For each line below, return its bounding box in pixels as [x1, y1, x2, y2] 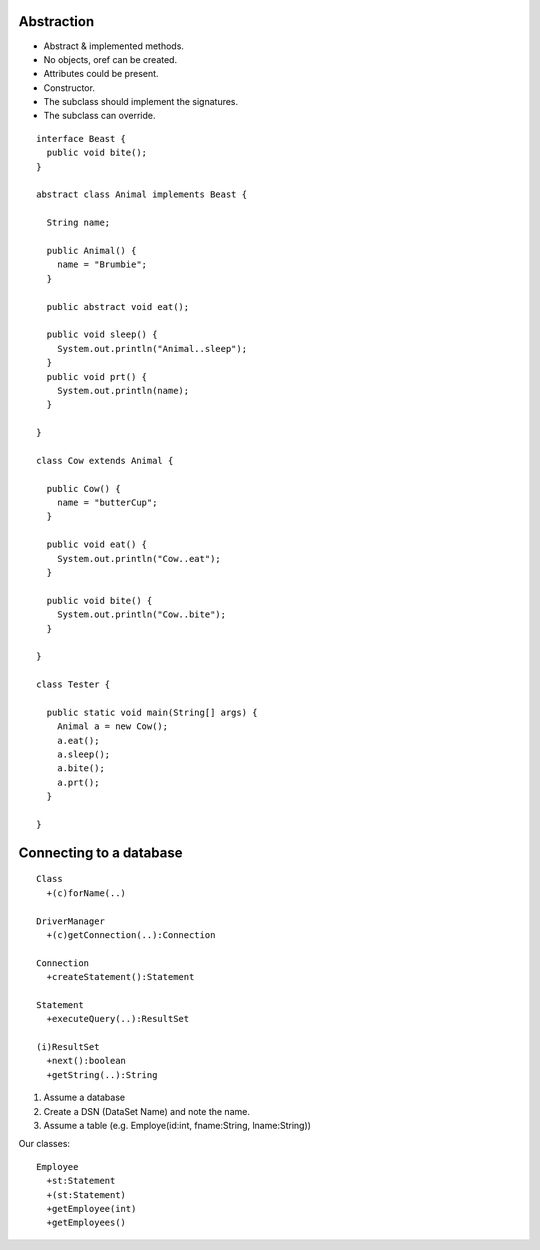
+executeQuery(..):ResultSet [46, 1013, 190, 1025]
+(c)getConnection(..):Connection [46, 929, 216, 940]
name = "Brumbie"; [56, 259, 148, 270]
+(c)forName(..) [46, 887, 127, 899]
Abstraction [18, 13, 95, 30]
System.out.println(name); [56, 385, 190, 396]
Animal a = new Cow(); [56, 721, 169, 732]
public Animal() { [46, 245, 137, 256]
